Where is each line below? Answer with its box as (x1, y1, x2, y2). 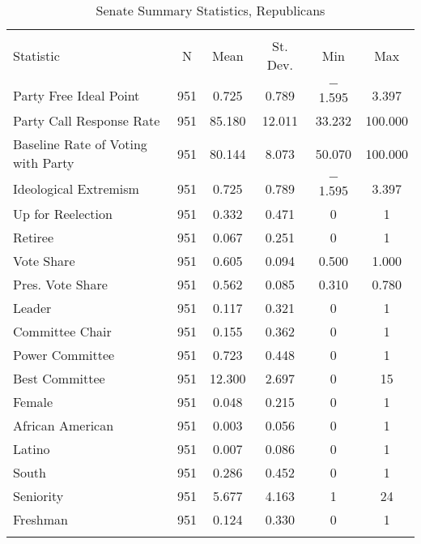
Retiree (13, 228, 54, 246)
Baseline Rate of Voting (13, 135, 147, 153)
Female (13, 392, 53, 411)
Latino (13, 439, 50, 458)
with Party (13, 153, 74, 172)
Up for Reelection (13, 204, 113, 223)
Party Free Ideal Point (13, 85, 140, 105)
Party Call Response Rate (13, 111, 160, 130)
